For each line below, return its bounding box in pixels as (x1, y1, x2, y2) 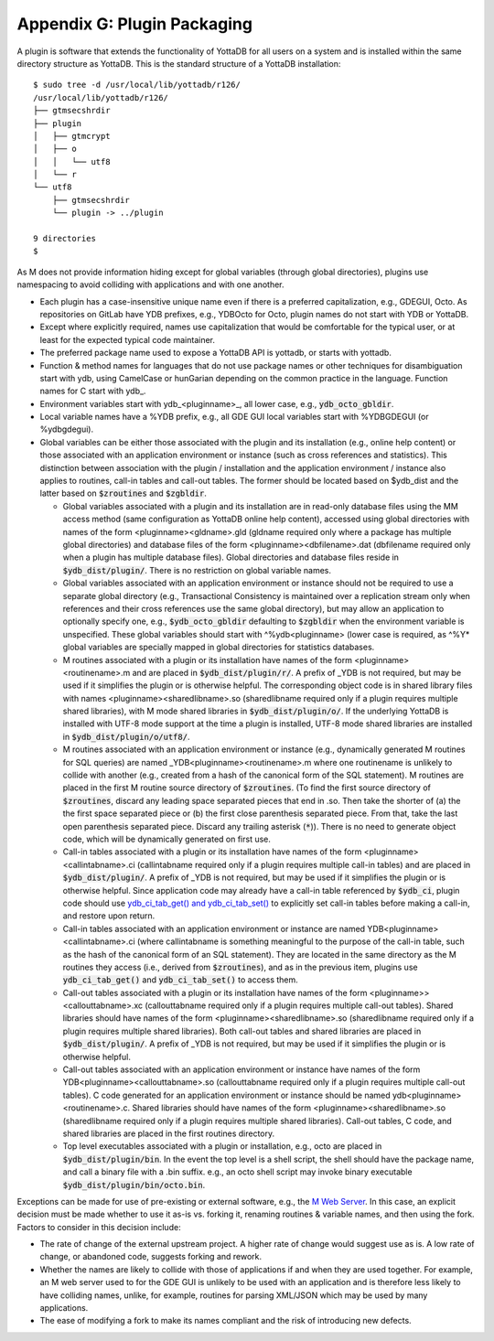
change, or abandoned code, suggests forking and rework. (39, 1251, 263, 1262)
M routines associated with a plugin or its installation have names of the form (62, 654, 352, 665)
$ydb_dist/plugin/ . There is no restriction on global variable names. (62, 564, 331, 575)
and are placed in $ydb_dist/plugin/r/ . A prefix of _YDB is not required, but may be (132, 667, 462, 678)
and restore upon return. (62, 910, 156, 921)
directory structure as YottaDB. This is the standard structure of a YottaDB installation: (16, 58, 341, 69)
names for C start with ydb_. (39, 385, 146, 397)
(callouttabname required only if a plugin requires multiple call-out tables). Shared (145, 1000, 454, 1011)
